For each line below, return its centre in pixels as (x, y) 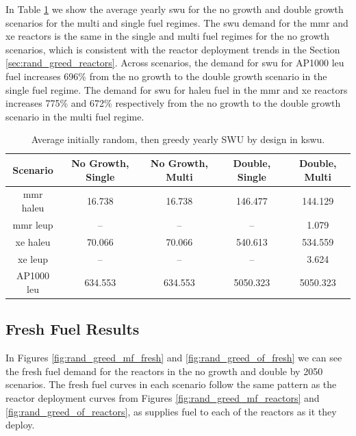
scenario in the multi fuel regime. (75, 116)
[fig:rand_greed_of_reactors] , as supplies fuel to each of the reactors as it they (171, 411)
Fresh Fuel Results (73, 329)
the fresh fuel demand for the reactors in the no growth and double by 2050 (164, 371)
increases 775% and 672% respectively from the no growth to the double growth (173, 103)
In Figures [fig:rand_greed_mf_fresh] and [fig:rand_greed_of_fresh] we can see (174, 358)
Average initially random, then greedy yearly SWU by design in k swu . (178, 139)
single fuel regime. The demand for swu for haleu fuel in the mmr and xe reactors (177, 89)
